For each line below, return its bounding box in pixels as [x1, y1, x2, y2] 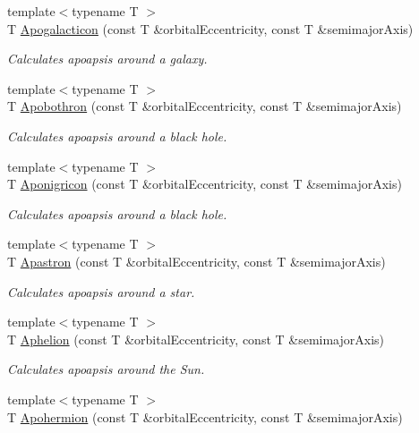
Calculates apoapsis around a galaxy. [7, 49, 208, 68]
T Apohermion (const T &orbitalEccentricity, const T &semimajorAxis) [7, 407, 403, 426]
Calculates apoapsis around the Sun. [7, 360, 205, 378]
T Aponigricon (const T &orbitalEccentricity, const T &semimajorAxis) [7, 174, 402, 193]
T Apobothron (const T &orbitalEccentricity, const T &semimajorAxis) [7, 97, 402, 115]
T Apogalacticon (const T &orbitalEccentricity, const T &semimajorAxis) [7, 19, 414, 38]
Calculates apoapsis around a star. [7, 282, 195, 301]
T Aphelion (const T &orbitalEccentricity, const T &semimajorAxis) [7, 329, 385, 348]
